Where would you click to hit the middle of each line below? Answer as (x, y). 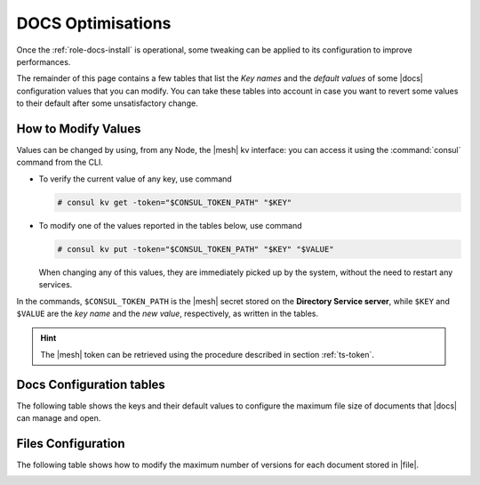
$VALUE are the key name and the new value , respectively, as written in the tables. (168, 313)
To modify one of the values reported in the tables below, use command (170, 225)
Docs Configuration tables (91, 384)
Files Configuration (71, 444)
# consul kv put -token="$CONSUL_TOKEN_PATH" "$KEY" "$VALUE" (196, 249)
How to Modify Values (79, 129)
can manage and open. (59, 417)
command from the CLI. (60, 162)
